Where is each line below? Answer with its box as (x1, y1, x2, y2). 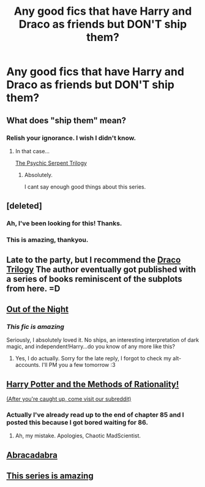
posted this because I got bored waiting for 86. (6, 418, 149, 426)
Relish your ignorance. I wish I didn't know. (6, 134, 136, 142)
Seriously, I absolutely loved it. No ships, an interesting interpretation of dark (6, 336, 199, 344)
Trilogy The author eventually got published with (6, 264, 196, 274)
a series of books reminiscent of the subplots (6, 274, 182, 284)
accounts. (15, 361, 41, 369)
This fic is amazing (6, 322, 64, 331)
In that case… (15, 147, 50, 154)
